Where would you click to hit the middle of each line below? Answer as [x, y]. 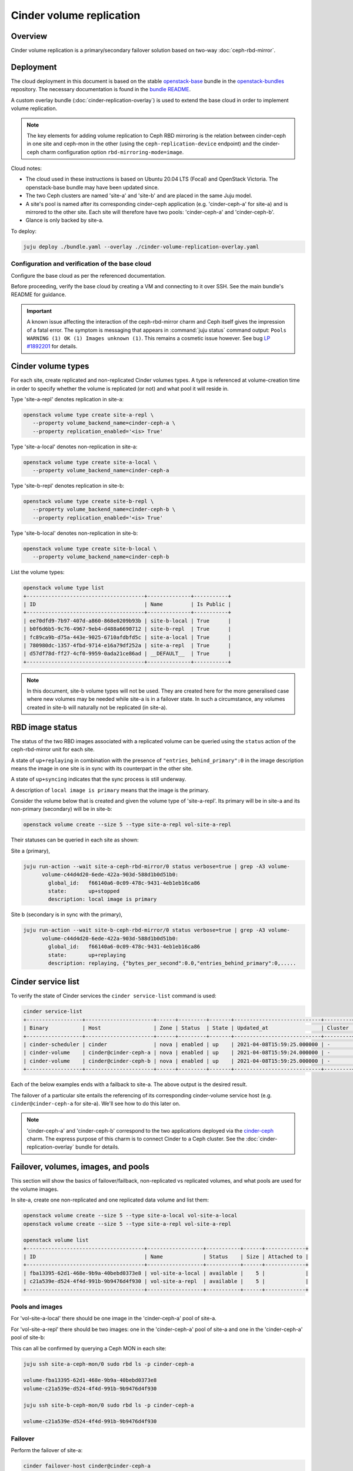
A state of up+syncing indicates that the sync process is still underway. [99, 779]
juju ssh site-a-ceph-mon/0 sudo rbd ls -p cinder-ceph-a [109, 1364]
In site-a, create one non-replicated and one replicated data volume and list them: [110, 1200]
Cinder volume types [50, 366]
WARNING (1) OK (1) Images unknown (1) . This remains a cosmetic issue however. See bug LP [149, 338]
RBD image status [44, 727]
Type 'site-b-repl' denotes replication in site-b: [68, 486]
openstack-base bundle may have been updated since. [92, 187]
